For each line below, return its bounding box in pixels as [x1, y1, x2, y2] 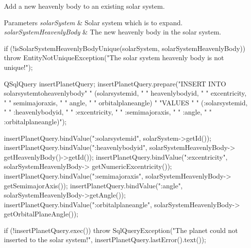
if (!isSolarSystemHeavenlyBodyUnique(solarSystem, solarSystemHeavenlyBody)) [4, 43, 246, 53]
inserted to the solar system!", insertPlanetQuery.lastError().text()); [4, 234, 206, 245]
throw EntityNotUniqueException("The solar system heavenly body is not [4, 52, 224, 63]
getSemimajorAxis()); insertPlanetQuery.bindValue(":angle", [4, 180, 183, 190]
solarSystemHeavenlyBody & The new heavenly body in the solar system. [4, 27, 221, 37]
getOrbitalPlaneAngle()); [4, 209, 79, 219]
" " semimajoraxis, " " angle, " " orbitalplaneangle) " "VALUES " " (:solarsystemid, [4, 97, 248, 107]
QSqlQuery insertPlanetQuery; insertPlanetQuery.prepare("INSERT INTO [4, 78, 226, 88]
